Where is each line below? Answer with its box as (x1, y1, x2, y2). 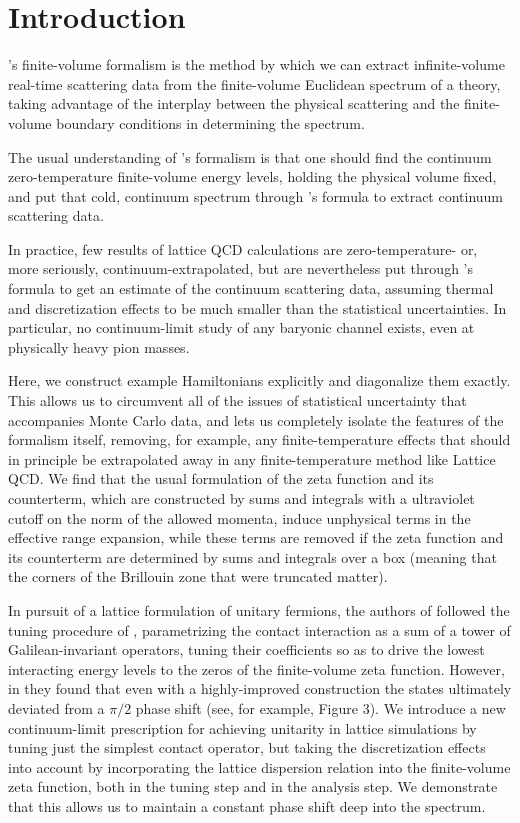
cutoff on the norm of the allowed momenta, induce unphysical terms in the (8, 507, 471, 528)
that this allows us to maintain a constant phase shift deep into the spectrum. (8, 795, 486, 816)
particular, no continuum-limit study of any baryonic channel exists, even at (8, 317, 475, 338)
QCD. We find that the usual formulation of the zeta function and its (8, 468, 434, 489)
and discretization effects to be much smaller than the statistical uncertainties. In (8, 297, 507, 318)
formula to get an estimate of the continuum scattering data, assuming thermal (8, 278, 494, 299)
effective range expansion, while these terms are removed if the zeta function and (8, 527, 504, 548)
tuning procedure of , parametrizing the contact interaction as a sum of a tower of (8, 619, 511, 640)
